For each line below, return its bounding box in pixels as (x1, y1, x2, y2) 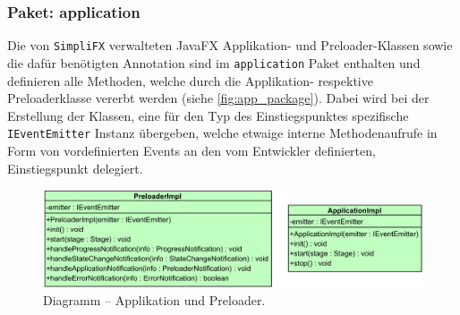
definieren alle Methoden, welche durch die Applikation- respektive (7, 71, 373, 89)
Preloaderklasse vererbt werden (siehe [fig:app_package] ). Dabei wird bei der (7, 89, 430, 107)
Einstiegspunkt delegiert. (7, 158, 143, 177)
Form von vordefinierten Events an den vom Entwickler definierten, (7, 140, 376, 159)
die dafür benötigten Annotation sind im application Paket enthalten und (7, 53, 421, 72)
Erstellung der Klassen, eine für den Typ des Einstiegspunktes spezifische (7, 106, 409, 124)
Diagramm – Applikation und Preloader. (43, 291, 266, 310)
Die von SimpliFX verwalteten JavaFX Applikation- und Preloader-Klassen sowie (7, 36, 453, 55)
